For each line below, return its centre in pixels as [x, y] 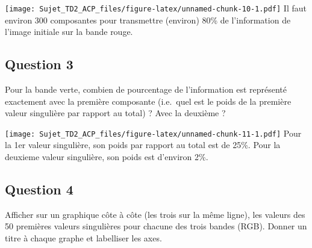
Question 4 [39, 189]
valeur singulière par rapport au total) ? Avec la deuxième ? [115, 113]
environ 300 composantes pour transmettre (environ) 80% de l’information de [148, 20]
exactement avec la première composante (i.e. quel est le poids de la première [148, 101]
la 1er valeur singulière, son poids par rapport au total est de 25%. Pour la [143, 145]
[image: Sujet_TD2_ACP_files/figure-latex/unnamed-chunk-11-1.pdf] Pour [153, 133]
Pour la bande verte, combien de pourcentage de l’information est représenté [146, 89]
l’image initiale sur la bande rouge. [69, 32]
